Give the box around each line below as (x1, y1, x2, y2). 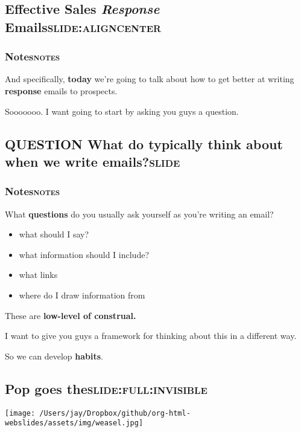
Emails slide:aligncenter (5, 17, 162, 36)
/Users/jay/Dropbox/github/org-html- (39, 408, 191, 417)
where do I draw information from (19, 288, 145, 301)
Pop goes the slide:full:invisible (5, 379, 208, 398)
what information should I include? (19, 248, 150, 260)
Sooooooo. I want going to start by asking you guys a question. (5, 105, 239, 117)
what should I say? (19, 228, 89, 240)
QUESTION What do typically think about (5, 134, 283, 153)
